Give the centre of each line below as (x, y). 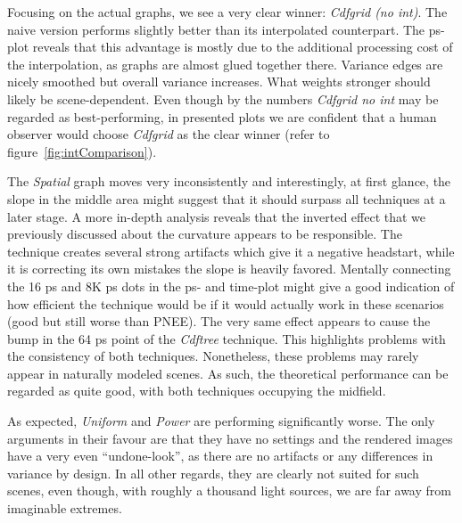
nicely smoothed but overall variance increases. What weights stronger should (219, 82)
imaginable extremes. (65, 508)
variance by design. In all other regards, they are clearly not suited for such (213, 473)
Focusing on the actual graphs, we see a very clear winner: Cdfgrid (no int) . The (227, 12)
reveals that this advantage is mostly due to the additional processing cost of (243, 47)
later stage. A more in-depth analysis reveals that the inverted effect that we (217, 216)
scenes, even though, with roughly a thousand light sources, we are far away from (229, 490)
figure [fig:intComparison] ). (82, 151)
